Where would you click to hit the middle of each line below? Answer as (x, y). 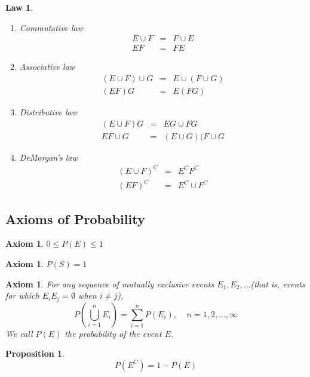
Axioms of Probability (75, 218)
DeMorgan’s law (48, 157)
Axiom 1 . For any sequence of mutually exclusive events (110, 283)
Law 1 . (19, 7)
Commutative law (51, 27)
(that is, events (278, 283)
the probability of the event (113, 333)
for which (22, 295)
